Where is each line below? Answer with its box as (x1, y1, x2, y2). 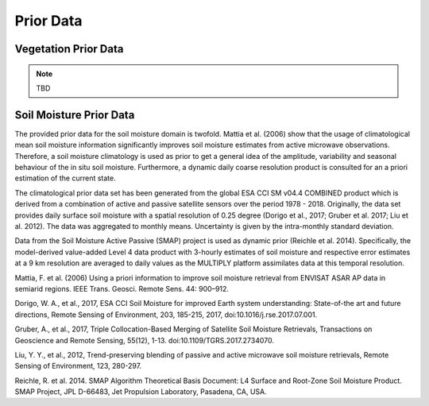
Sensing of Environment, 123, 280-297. (14, 362, 142, 371)
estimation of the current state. (14, 173, 116, 183)
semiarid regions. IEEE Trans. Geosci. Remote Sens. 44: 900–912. (14, 284, 230, 293)
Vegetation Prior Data (14, 42, 124, 56)
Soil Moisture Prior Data (14, 108, 135, 122)
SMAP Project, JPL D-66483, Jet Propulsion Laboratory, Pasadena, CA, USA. (14, 387, 268, 396)
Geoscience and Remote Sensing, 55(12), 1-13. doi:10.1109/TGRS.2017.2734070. (14, 335, 274, 345)
